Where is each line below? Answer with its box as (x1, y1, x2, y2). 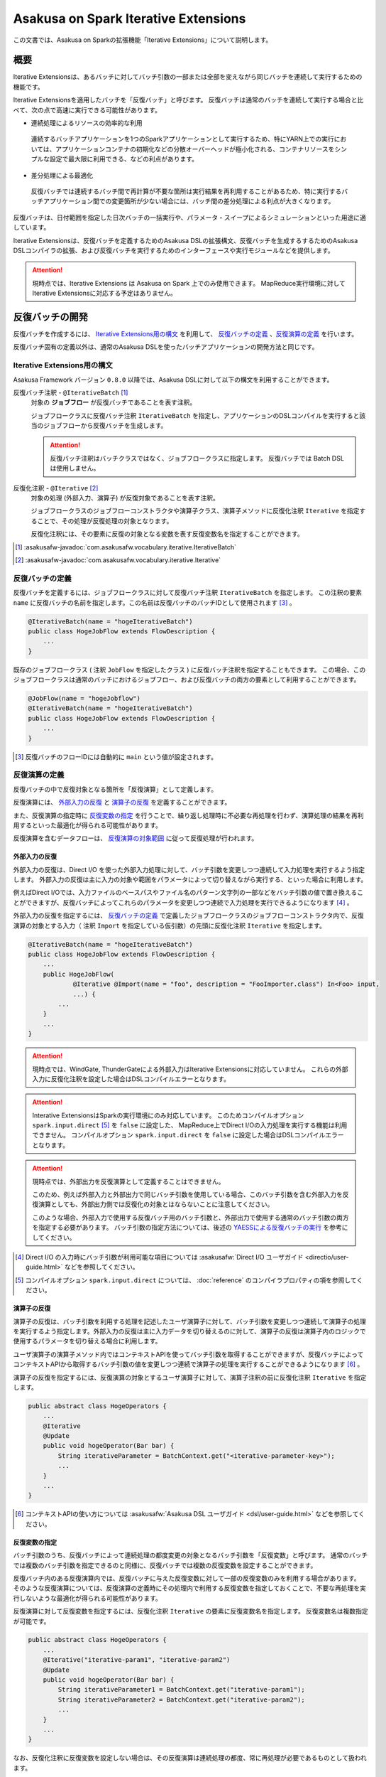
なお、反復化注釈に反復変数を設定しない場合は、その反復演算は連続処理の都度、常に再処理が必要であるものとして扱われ (13, 1754, 367, 1762)
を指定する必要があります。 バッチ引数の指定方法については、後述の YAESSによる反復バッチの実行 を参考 (32, 1223, 342, 1232)
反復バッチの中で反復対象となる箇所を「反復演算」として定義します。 (13, 785, 218, 793)
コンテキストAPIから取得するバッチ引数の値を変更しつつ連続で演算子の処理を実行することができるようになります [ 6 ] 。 (13, 1360, 364, 1368)
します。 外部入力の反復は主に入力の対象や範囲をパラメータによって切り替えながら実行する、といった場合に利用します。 (13, 875, 368, 884)
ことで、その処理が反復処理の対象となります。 (36, 516, 173, 525)
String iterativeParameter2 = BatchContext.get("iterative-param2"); (57, 1695, 305, 1704)
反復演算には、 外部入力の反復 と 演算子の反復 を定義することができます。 (13, 798, 231, 807)
